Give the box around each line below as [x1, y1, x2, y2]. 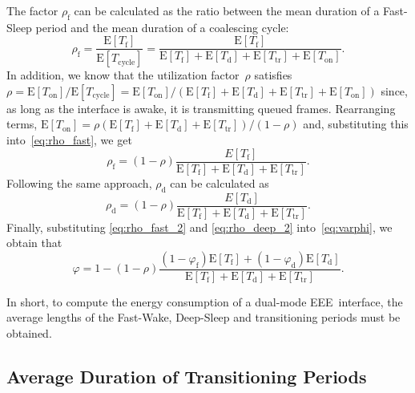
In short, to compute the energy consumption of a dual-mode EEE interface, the [6, 293, 403, 310]
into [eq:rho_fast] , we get [6, 132, 132, 148]
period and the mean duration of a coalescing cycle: [35, 18, 289, 35]
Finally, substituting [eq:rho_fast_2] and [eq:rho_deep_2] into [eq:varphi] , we [6, 218, 393, 235]
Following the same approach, [6, 174, 152, 191]
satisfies [254, 67, 292, 83]
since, [381, 82, 408, 99]
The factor [6, 2, 58, 18]
